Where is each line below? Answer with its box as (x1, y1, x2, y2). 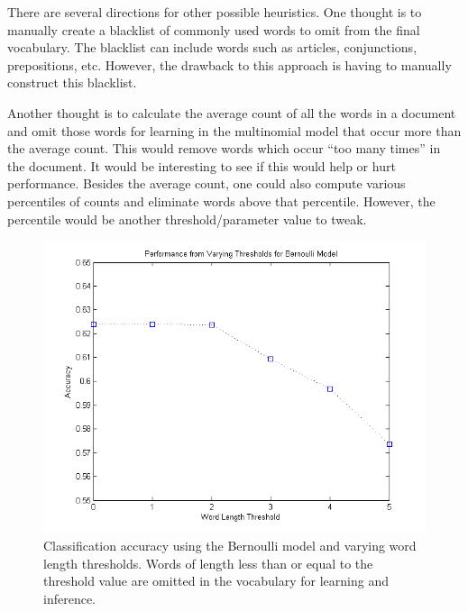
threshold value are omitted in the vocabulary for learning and (43, 571, 389, 590)
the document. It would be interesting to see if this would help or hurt (7, 156, 396, 175)
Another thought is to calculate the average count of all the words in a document (7, 103, 456, 122)
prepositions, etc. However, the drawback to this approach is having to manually (7, 55, 452, 74)
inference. (43, 588, 96, 607)
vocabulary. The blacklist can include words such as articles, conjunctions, (7, 38, 418, 57)
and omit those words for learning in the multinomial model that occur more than (7, 121, 462, 140)
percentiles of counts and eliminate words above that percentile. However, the (7, 191, 436, 210)
